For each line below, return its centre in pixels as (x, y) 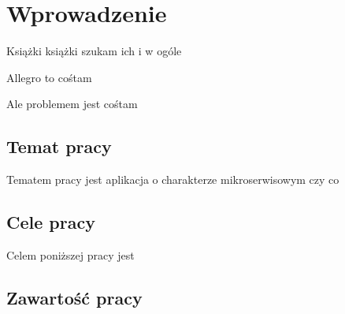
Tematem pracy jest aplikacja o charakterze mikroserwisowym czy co (173, 179)
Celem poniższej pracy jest (70, 254)
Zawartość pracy (74, 297)
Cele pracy (51, 222)
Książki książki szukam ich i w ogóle (94, 51)
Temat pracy (59, 146)
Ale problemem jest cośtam (72, 104)
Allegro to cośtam (49, 77)
